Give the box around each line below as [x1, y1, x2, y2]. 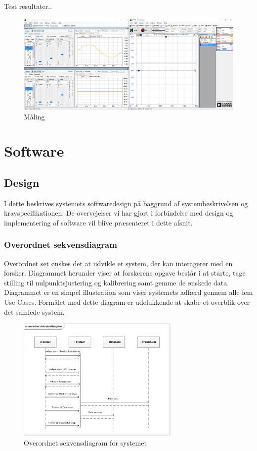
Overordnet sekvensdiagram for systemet [24, 437, 147, 448]
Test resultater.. [4, 1, 52, 11]
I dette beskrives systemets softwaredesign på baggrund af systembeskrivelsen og [4, 198, 248, 208]
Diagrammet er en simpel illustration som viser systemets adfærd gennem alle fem [4, 287, 253, 297]
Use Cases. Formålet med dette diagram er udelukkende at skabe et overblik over [4, 297, 250, 307]
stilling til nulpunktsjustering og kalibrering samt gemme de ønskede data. [4, 277, 229, 287]
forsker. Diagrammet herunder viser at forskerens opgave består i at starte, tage [4, 268, 246, 278]
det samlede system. [4, 306, 65, 317]
